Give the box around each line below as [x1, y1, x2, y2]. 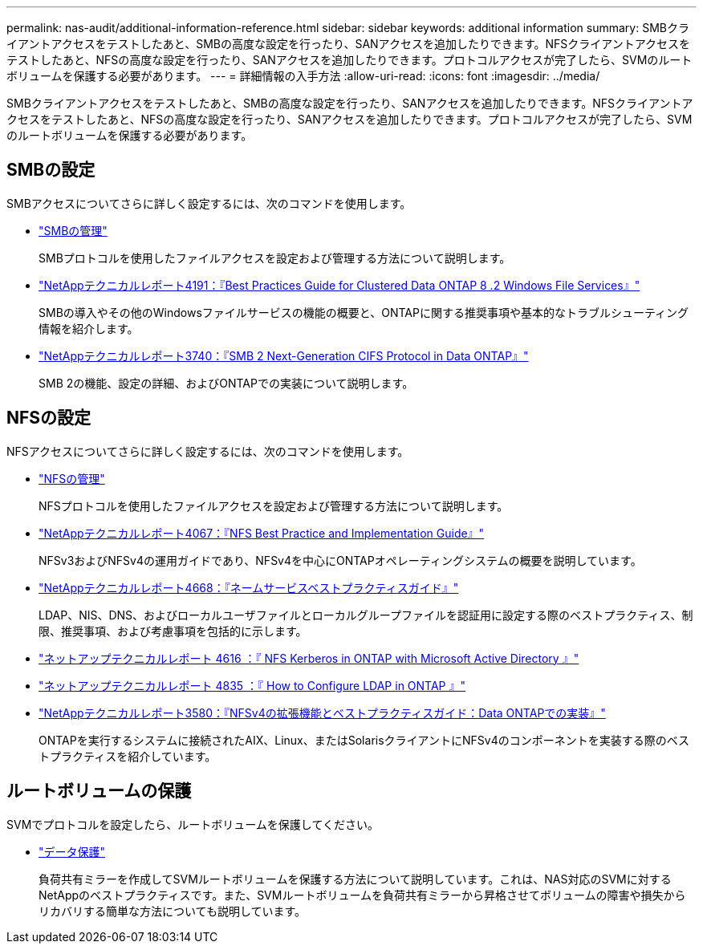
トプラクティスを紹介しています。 [39, 749, 217, 763]
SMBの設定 [6, 160, 95, 181]
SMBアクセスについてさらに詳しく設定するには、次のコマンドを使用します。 [6, 196, 412, 210]
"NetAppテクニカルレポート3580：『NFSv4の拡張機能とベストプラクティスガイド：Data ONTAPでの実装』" [39, 705, 606, 720]
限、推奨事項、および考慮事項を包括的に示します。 [39, 623, 307, 638]
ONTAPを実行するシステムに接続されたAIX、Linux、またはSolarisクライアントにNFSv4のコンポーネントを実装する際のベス [39, 733, 689, 747]
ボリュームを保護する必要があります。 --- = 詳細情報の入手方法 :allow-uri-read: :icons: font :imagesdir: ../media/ [6, 69, 600, 83]
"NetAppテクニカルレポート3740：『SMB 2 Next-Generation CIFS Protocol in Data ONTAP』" [39, 348, 529, 363]
